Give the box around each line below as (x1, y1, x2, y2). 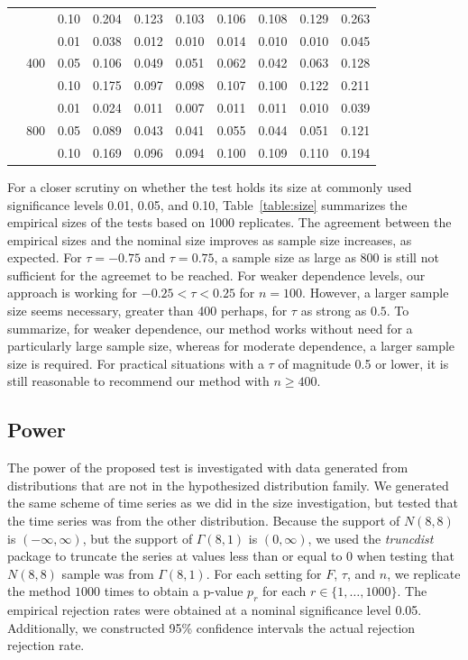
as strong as (300, 301, 367, 320)
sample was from (61, 564, 154, 582)
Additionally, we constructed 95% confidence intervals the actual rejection (7, 618, 416, 637)
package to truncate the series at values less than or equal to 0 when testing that (7, 546, 454, 565)
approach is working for (7, 283, 138, 302)
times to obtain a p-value (104, 582, 243, 600)
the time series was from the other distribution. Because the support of (7, 511, 400, 530)
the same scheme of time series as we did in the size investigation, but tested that (7, 493, 458, 512)
